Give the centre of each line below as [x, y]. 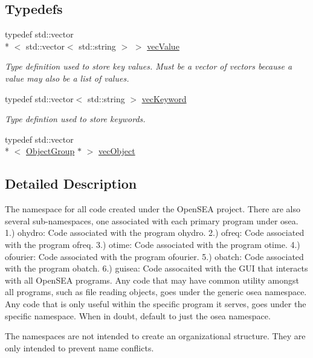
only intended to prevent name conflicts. [79, 347]
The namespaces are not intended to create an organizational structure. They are [155, 336]
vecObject [117, 151]
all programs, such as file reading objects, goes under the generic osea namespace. [156, 292]
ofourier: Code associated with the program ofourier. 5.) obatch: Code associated [154, 256]
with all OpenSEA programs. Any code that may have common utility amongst [152, 280]
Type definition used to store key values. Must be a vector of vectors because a [149, 66]
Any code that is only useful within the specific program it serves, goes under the [156, 303]
